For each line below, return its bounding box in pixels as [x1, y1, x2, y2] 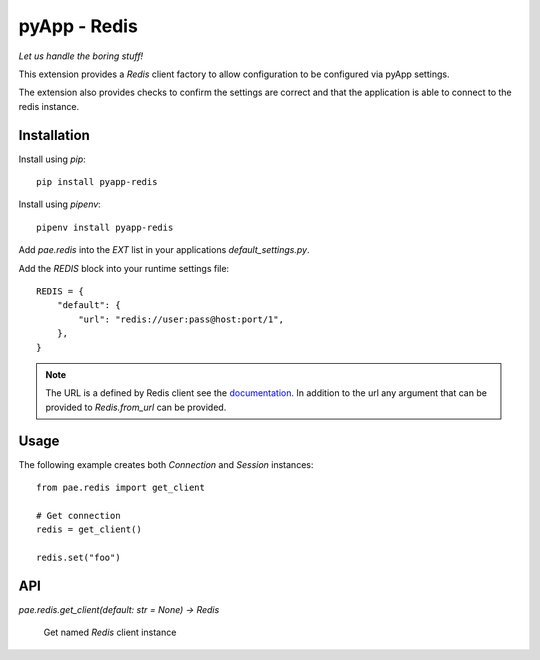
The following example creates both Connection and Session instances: [18, 458, 314, 470]
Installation [18, 126, 90, 144]
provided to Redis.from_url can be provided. [45, 401, 227, 413]
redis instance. [18, 100, 80, 112]
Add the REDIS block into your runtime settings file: [18, 262, 230, 274]
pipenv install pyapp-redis [36, 221, 174, 233]
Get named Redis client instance [43, 626, 177, 639]
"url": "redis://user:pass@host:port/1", [78, 313, 285, 325]
